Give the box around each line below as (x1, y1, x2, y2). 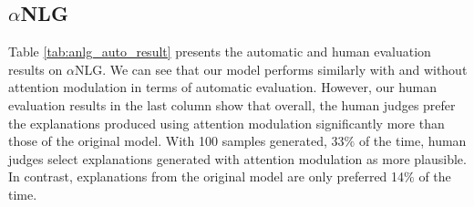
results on (8, 59, 63, 78)
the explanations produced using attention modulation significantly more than (8, 113, 445, 132)
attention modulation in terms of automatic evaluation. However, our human (8, 78, 437, 97)
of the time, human (358, 131, 467, 150)
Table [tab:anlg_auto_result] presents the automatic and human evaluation (8, 42, 431, 61)
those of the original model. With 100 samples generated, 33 (8, 131, 345, 150)
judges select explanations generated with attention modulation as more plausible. (8, 149, 467, 168)
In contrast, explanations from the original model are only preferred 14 (8, 167, 405, 186)
